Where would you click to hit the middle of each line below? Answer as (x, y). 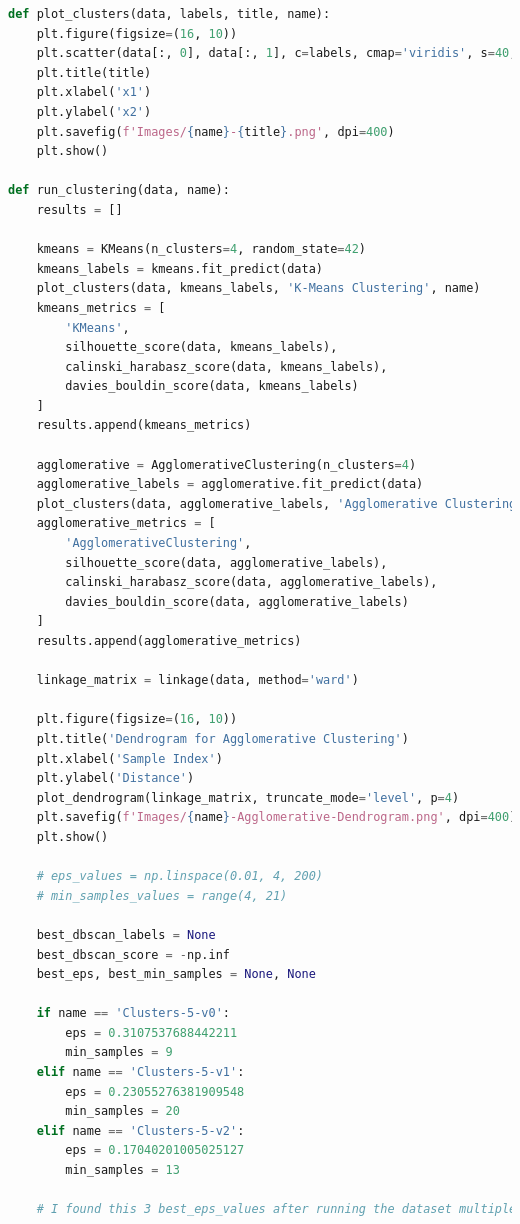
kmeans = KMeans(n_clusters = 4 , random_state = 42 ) (201, 249)
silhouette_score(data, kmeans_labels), (201, 347)
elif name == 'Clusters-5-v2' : (140, 1130)
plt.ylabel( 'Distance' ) (115, 778)
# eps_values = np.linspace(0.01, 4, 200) (179, 876)
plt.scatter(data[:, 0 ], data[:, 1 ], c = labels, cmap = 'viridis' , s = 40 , (276, 53)
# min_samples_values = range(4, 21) (162, 895)
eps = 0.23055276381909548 (155, 1091)
